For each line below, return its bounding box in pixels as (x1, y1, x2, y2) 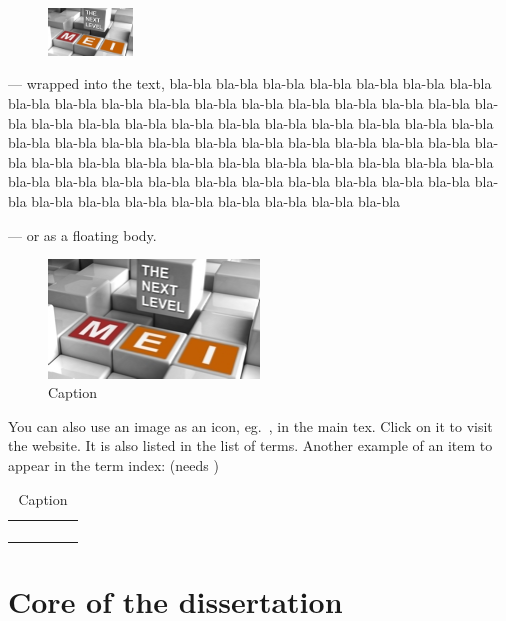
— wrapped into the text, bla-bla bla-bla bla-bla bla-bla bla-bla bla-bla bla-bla (8, 73, 492, 94)
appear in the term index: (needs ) (8, 454, 219, 475)
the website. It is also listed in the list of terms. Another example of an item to (8, 435, 493, 456)
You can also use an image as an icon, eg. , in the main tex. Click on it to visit (8, 415, 493, 436)
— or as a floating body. (8, 224, 157, 245)
